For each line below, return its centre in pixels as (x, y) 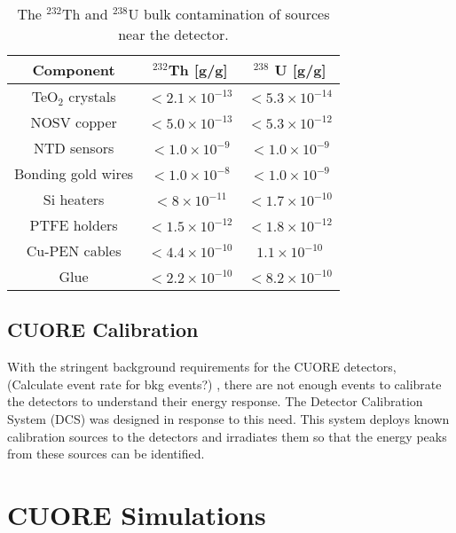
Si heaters (74, 199)
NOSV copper (74, 122)
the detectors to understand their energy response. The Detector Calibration (215, 401)
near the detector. (173, 34)
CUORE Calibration (103, 329)
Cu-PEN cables (74, 251)
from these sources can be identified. (106, 454)
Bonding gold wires (74, 173)
